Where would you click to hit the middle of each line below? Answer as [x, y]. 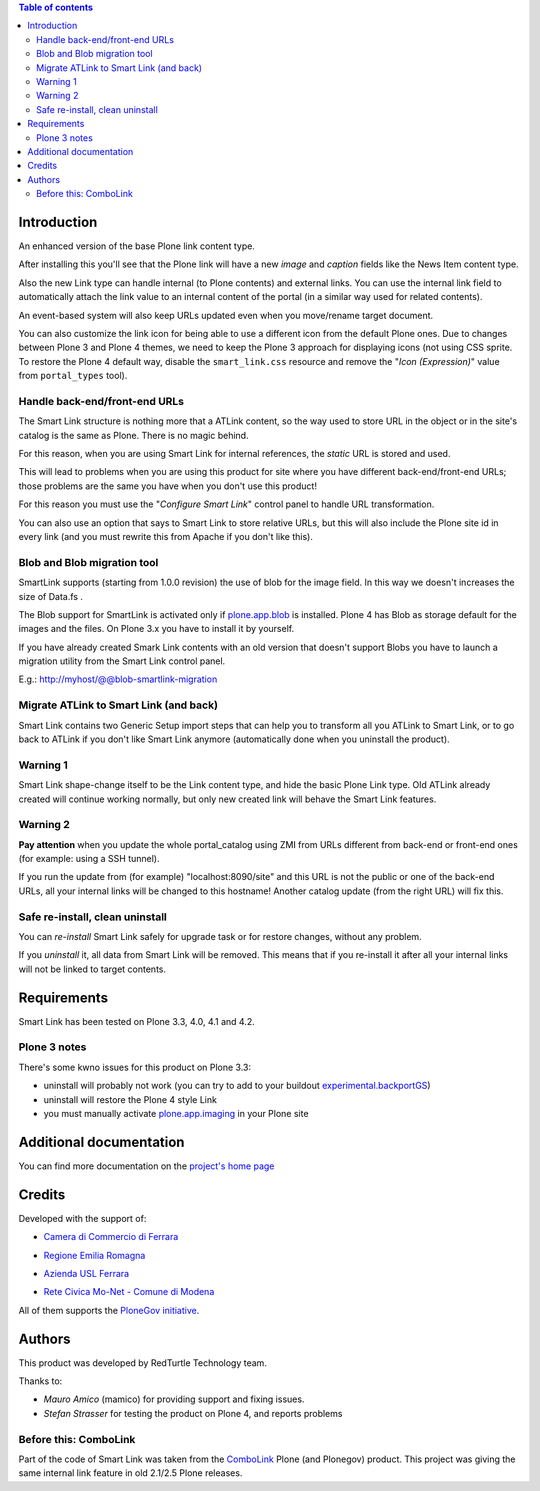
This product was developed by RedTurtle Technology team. [142, 1362]
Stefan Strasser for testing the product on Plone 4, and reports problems [193, 1413]
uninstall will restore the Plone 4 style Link [130, 1099]
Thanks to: [40, 1381]
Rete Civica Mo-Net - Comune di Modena [129, 1292]
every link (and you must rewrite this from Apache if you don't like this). [166, 536]
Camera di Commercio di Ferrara [111, 1237]
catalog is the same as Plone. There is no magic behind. [133, 435]
